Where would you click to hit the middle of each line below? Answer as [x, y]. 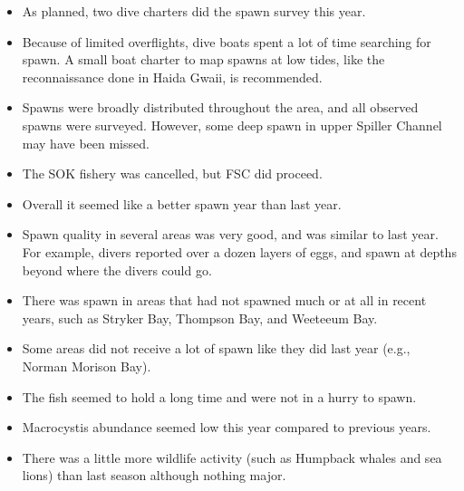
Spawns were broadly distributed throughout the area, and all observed [220, 107]
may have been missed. [86, 143]
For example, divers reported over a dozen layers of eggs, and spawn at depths [239, 251]
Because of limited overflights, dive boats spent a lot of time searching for [227, 41]
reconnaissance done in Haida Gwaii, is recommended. [172, 77]
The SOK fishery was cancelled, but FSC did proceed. [172, 173]
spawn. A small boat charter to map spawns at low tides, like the [203, 59]
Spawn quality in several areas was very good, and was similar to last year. [230, 234]
